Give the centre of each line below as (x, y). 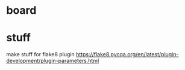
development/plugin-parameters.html (53, 61)
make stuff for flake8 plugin (41, 54)
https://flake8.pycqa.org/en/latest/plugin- (127, 54)
